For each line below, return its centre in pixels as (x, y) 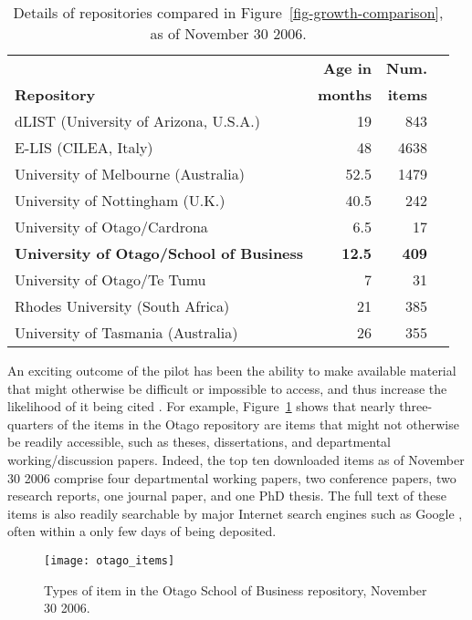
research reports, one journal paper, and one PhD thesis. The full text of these (227, 496)
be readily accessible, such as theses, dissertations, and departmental (199, 442)
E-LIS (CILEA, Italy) (84, 147)
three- (416, 406)
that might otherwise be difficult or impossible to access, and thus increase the (227, 388)
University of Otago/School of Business (159, 253)
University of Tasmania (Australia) (126, 332)
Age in (347, 68)
